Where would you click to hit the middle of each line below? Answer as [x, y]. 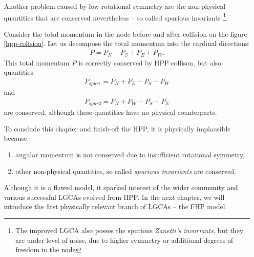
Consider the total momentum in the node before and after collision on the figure [126, 33]
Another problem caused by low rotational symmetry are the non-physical [115, 6]
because [16, 138]
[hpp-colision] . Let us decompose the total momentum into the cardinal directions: [127, 43]
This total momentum [37, 62]
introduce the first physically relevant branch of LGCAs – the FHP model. [116, 206]
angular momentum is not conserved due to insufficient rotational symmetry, [130, 155]
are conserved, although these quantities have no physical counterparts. [111, 112]
